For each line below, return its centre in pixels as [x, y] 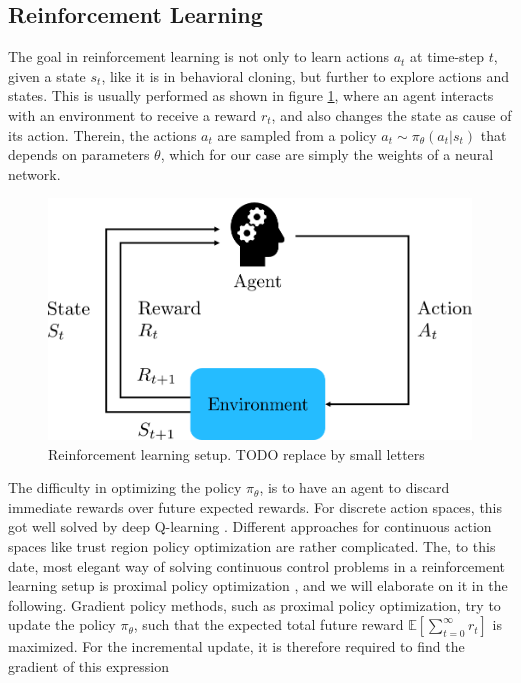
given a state [47, 75]
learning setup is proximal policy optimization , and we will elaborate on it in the [258, 585]
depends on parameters [79, 154]
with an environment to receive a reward [132, 114]
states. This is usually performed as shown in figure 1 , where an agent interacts [251, 95]
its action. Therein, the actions [102, 134]
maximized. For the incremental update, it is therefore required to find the [236, 646]
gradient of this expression [88, 665]
